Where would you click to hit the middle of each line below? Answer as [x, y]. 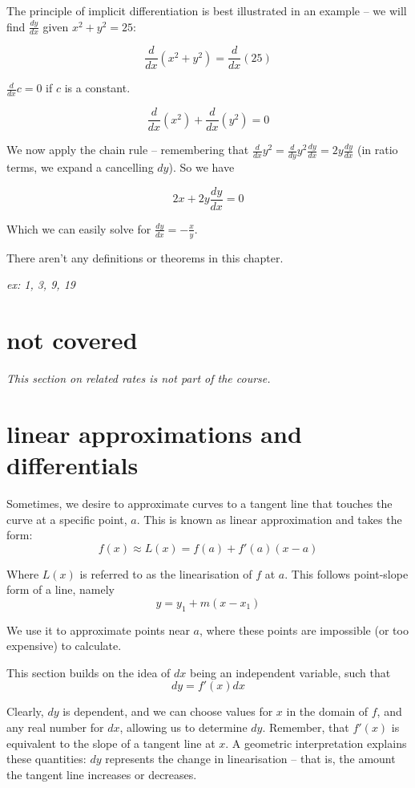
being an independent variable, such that [290, 672]
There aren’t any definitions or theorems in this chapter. [145, 257]
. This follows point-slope [347, 573]
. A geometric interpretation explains [316, 743]
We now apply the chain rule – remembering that [128, 150]
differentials [73, 464]
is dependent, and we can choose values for [168, 711]
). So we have [201, 167]
